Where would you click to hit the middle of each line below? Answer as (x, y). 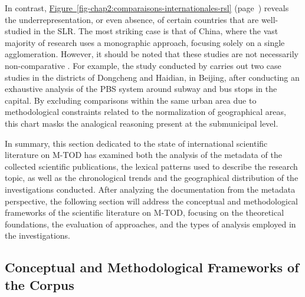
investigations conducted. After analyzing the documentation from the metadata (150, 189)
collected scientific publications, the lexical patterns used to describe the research (151, 166)
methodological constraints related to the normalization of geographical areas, (145, 112)
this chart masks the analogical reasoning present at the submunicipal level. (142, 123)
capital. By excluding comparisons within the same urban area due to (131, 100)
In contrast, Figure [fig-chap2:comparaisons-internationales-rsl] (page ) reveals (147, 8)
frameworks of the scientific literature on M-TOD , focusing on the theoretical (145, 212)
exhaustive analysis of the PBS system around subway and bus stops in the (141, 89)
